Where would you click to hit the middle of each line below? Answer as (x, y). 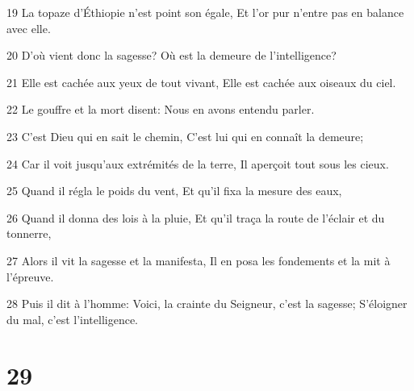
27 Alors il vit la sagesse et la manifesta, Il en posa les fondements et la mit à (199, 260)
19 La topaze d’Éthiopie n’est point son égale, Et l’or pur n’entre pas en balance (205, 12)
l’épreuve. (30, 276)
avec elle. (29, 28)
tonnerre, (29, 233)
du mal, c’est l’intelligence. (73, 319)
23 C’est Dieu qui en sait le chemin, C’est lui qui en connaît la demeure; (185, 136)
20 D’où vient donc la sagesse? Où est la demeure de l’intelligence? (171, 55)
